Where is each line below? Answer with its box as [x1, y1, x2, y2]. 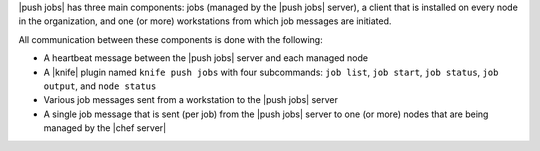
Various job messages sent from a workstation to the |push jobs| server [43, 94, 339, 106]
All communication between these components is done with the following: [18, 33, 324, 45]
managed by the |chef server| [43, 122, 167, 134]
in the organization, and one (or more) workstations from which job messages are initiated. [18, 15, 392, 27]
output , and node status [43, 80, 157, 92]
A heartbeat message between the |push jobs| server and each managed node [43, 52, 369, 64]
